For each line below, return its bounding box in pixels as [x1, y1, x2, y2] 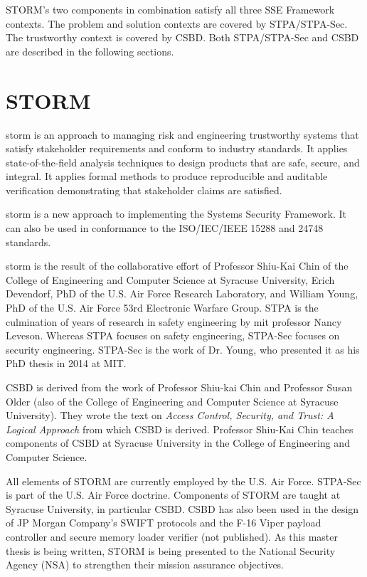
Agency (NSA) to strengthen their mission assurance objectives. [6, 557, 284, 572]
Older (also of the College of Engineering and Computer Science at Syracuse [6, 393, 339, 408]
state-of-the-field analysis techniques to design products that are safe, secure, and [6, 154, 360, 169]
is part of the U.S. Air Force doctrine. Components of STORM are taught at [6, 487, 341, 502]
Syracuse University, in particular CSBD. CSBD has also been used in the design [6, 501, 359, 516]
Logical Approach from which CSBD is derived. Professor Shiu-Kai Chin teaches [6, 421, 353, 436]
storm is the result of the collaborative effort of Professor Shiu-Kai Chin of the [6, 258, 349, 273]
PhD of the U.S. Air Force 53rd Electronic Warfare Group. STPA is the [6, 300, 319, 315]
